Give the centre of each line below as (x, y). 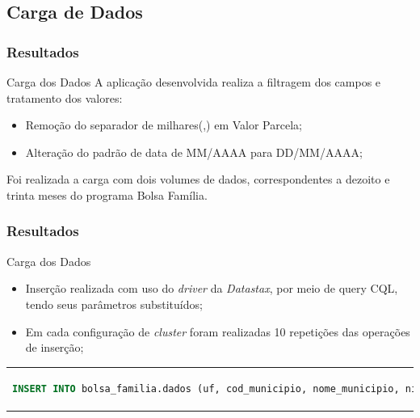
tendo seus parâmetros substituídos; (114, 304)
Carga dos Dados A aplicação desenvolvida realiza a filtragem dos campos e (194, 82)
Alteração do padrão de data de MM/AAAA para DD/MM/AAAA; (194, 152)
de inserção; (55, 347)
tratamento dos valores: (65, 97)
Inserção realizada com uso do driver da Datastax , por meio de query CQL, (212, 288)
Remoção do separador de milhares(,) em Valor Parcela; (164, 125)
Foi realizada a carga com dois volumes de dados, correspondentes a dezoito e (198, 179)
